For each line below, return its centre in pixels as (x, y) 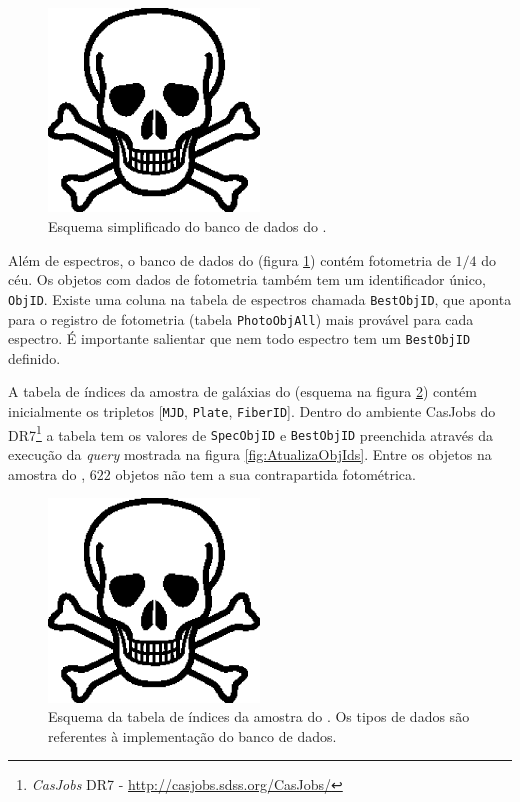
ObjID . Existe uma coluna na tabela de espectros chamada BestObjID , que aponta (260, 298)
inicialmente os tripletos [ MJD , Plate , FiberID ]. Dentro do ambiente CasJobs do (252, 411)
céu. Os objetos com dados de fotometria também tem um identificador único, (247, 279)
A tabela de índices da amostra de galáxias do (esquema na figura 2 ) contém (242, 391)
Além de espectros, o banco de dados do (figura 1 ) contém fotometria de (229, 259)
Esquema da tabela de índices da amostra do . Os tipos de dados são (259, 716)
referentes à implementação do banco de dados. (192, 735)
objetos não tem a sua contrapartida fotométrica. (265, 473)
